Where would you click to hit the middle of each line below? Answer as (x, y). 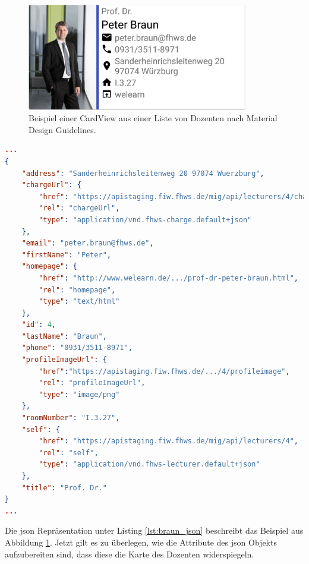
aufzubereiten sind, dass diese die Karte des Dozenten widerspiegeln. (130, 554)
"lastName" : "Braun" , (64, 336)
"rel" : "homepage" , (77, 290)
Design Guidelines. (62, 129)
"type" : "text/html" (79, 302)
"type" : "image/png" (79, 394)
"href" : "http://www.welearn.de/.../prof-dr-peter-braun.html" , (169, 278)
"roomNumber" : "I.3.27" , (71, 418)
